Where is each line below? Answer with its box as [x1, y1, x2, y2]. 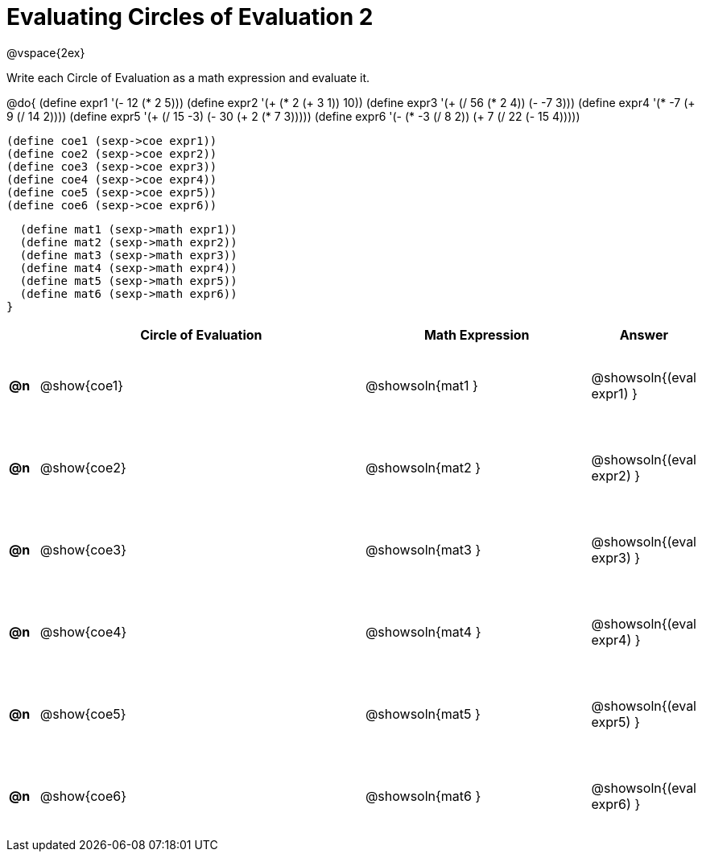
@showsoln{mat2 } [365, 459, 481, 476]
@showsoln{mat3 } [365, 541, 481, 558]
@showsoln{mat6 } [365, 787, 481, 804]
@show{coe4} [39, 623, 127, 640]
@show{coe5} [39, 705, 126, 722]
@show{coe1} [39, 377, 124, 394]
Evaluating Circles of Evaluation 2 [6, 3, 374, 31]
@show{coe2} [39, 459, 126, 476]
